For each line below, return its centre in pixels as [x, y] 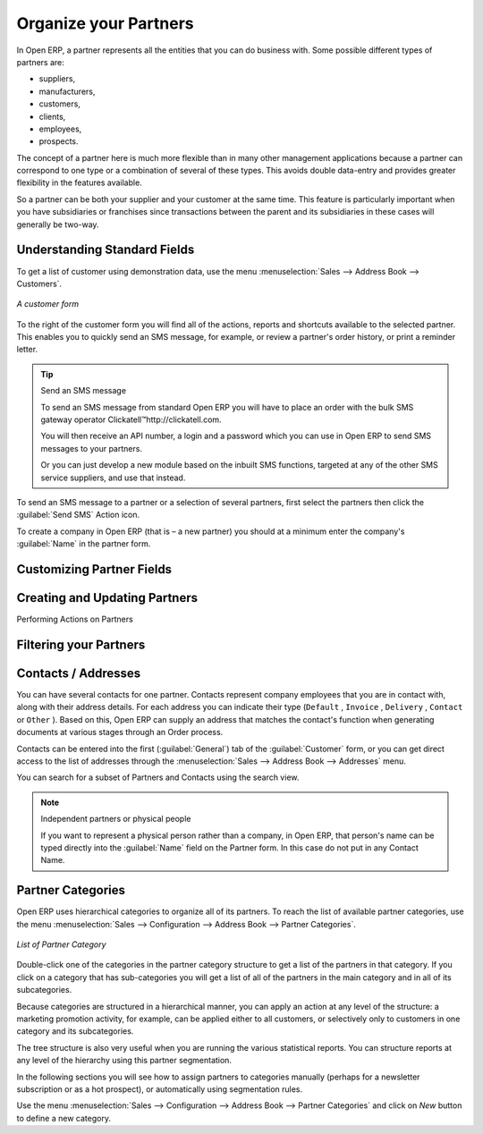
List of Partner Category [61, 944]
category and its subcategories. [75, 1031]
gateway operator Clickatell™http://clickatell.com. [131, 419]
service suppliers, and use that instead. [113, 478]
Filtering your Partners [81, 644]
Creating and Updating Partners [107, 598]
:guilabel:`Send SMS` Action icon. [78, 515]
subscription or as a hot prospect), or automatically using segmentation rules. [160, 1089]
